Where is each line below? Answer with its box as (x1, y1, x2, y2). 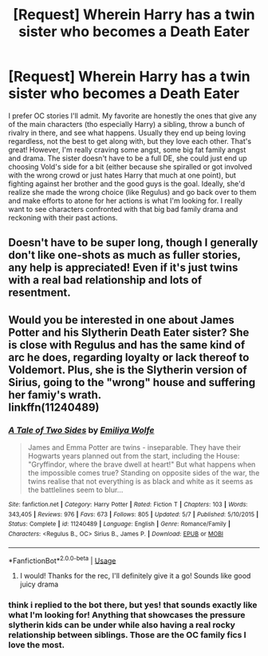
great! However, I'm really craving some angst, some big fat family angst (8, 145, 246, 154)
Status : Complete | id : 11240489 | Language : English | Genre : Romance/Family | (8, 520, 231, 528)
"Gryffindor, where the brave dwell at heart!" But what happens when (27, 459, 256, 469)
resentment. (8, 286, 72, 300)
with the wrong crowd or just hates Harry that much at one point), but (8, 170, 237, 180)
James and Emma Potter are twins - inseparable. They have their (27, 443, 242, 452)
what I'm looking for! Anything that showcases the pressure (8, 610, 246, 621)
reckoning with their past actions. (8, 213, 118, 222)
